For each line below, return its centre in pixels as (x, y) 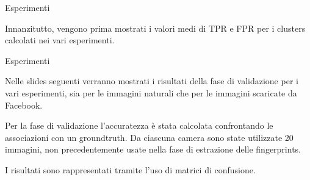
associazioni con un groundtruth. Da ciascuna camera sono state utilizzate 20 (149, 137)
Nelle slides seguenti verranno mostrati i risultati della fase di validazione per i (152, 81)
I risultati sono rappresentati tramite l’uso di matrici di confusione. (130, 169)
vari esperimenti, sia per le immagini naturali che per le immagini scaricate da (151, 92)
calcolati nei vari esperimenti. (60, 40)
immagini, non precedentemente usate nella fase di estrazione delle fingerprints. (153, 149)
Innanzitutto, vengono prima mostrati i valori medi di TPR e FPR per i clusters (155, 28)
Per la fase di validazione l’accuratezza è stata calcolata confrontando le (139, 125)
